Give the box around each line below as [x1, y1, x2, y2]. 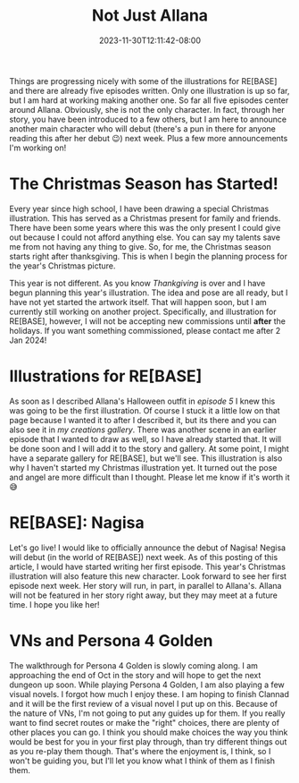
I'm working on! [9, 142, 67, 153]
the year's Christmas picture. [9, 260, 116, 271]
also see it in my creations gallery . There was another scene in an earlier [9, 424, 277, 435]
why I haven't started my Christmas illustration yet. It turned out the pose [9, 462, 278, 472]
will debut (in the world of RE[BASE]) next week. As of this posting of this [9, 551, 278, 562]
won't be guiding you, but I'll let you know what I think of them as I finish [9, 755, 275, 766]
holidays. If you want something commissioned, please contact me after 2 [9, 325, 281, 336]
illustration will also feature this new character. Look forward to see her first [9, 570, 287, 582]
